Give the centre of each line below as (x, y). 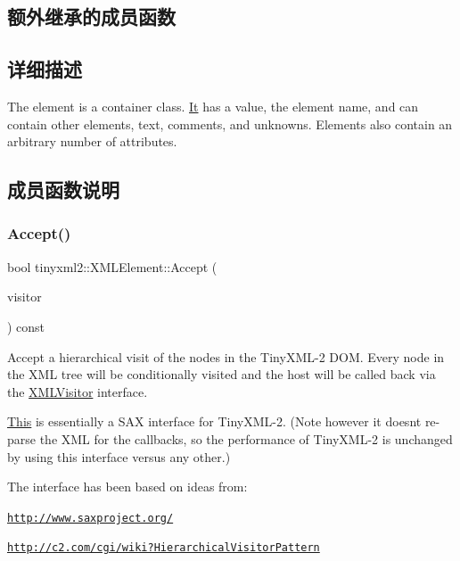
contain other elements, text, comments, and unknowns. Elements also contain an (230, 124)
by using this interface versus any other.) (119, 456)
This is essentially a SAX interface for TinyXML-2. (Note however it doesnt (214, 421)
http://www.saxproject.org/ (90, 518)
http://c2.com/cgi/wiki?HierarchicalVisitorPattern (164, 548)
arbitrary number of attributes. (92, 141)
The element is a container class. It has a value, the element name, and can (213, 106)
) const (26, 326)
